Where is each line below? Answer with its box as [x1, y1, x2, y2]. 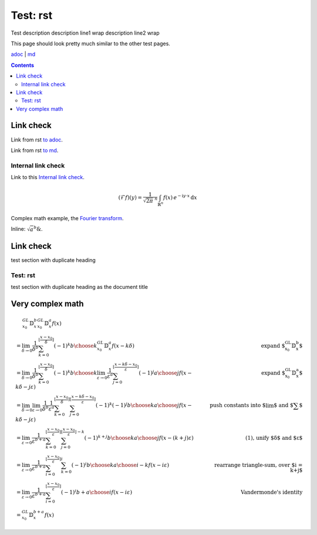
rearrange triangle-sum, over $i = [214, 462, 303, 469]
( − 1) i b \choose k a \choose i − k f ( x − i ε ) [71, 461, 170, 469]
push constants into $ [209, 402, 267, 409]
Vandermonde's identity [241, 489, 303, 496]
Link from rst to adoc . [11, 136, 63, 143]
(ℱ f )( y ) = [118, 194, 142, 201]
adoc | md [11, 51, 36, 58]
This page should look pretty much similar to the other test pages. [11, 40, 170, 47]
